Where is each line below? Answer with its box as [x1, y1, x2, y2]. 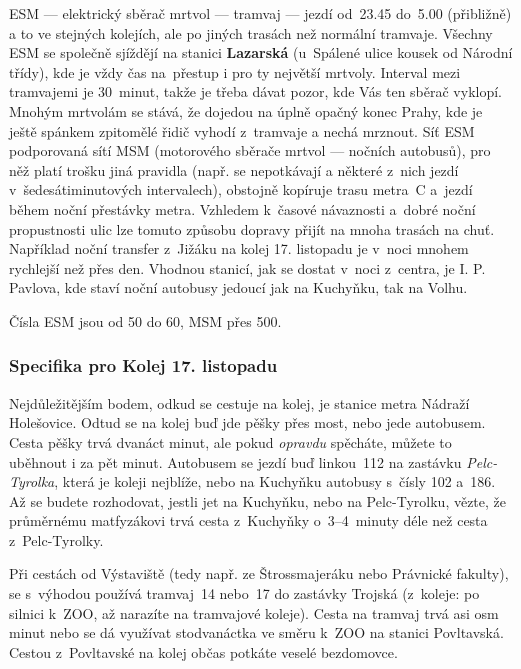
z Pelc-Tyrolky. [9, 529, 104, 550]
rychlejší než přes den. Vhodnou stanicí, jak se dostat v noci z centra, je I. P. [9, 257, 486, 278]
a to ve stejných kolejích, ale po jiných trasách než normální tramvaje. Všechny [9, 22, 493, 43]
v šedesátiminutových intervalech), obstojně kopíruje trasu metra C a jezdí [9, 179, 473, 200]
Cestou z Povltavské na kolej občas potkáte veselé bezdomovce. [9, 641, 398, 662]
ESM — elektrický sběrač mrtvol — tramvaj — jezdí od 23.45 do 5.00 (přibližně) [9, 3, 512, 23]
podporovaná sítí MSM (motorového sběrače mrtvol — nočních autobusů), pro [9, 140, 491, 161]
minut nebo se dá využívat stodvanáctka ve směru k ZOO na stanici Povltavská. [9, 622, 504, 643]
